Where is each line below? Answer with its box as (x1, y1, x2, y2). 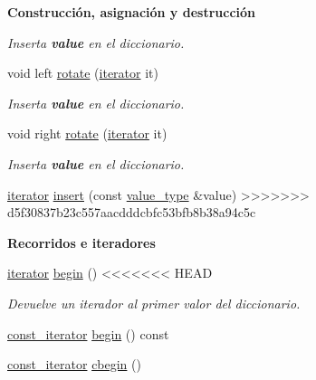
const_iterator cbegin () (7, 355, 141, 374)
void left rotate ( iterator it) (7, 63, 158, 82)
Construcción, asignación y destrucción (7, 3, 256, 21)
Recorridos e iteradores (7, 233, 156, 252)
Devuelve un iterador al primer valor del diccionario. (7, 293, 301, 312)
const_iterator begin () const (7, 324, 169, 343)
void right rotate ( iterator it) (7, 124, 168, 143)
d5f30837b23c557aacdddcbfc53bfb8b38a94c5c (7, 203, 256, 222)
